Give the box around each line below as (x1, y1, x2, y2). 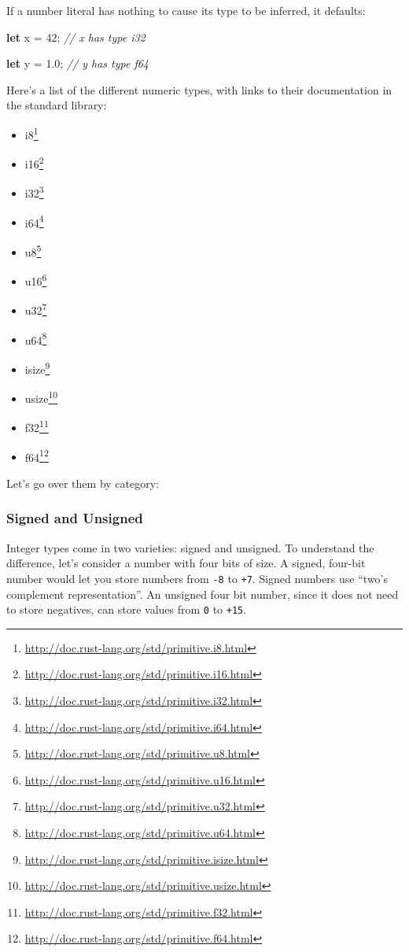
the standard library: (6, 97, 107, 113)
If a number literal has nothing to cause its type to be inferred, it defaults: (6, 2, 366, 18)
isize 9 (24, 358, 50, 377)
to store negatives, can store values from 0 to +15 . (6, 601, 247, 618)
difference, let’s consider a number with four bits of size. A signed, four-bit (6, 555, 366, 571)
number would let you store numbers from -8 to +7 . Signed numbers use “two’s (6, 570, 389, 586)
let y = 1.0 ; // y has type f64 (6, 55, 149, 72)
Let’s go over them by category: (6, 474, 159, 491)
